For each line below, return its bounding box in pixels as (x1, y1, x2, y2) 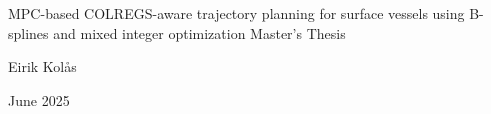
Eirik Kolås (8, 56, 77, 77)
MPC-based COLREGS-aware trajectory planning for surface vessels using (8, 3, 465, 23)
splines (8, 22, 49, 43)
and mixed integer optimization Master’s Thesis (53, 22, 346, 43)
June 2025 (8, 89, 70, 110)
